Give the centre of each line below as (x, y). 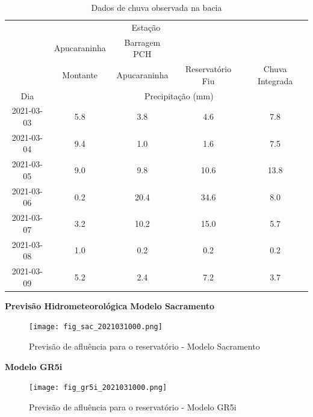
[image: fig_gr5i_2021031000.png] (98, 388)
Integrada (275, 80)
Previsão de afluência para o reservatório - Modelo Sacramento (144, 346)
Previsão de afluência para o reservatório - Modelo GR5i (133, 406)
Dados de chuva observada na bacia (156, 7)
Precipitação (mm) (179, 95)
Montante (80, 74)
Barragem (142, 42)
